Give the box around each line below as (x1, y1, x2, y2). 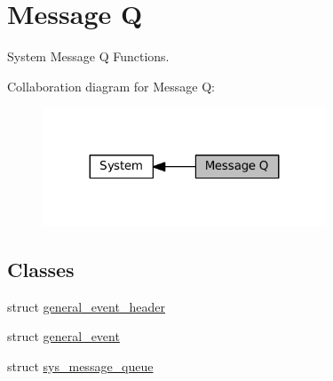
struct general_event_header (7, 297, 165, 315)
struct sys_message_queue (7, 357, 154, 376)
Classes (7, 256, 75, 283)
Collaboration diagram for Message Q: (7, 76, 216, 95)
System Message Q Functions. (7, 47, 170, 66)
